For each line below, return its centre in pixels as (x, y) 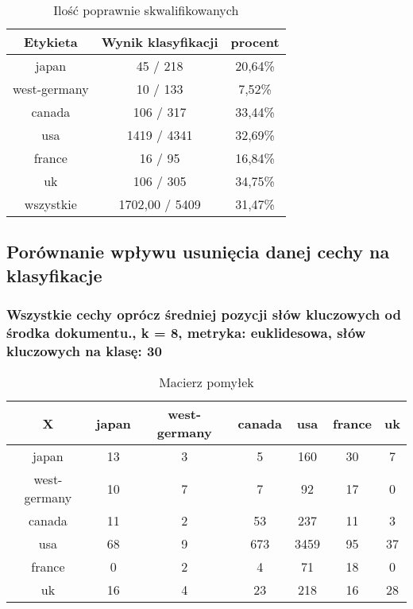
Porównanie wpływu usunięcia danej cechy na (198, 252)
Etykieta (50, 42)
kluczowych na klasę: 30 (84, 350)
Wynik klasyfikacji (160, 42)
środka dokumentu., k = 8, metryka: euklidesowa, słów (186, 333)
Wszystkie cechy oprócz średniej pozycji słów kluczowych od (204, 314)
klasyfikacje (54, 275)
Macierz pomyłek (206, 382)
